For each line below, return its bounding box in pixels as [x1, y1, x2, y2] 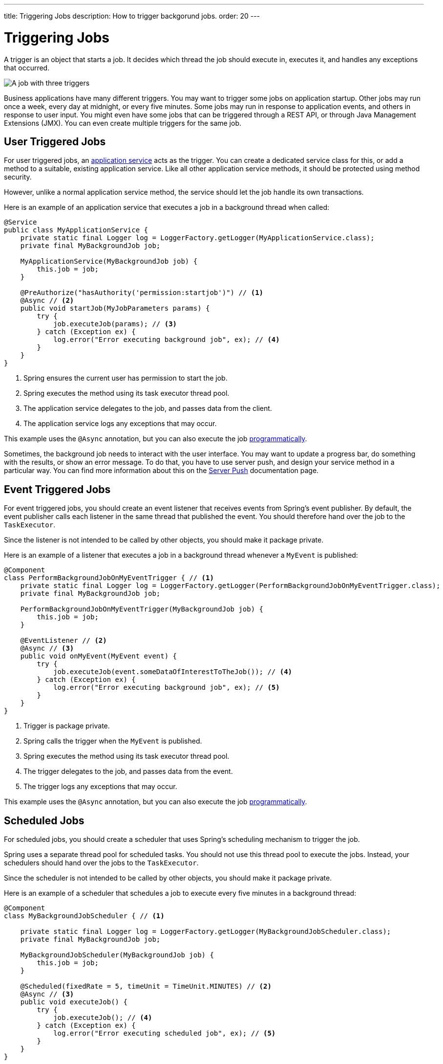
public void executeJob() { [20, 998, 127, 1006]
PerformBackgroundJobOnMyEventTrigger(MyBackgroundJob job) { [20, 605, 264, 613]
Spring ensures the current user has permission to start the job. [23, 374, 228, 383]
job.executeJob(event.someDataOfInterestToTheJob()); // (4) [53, 668, 293, 676]
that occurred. [4, 63, 50, 72]
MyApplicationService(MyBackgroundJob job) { [20, 257, 198, 266]
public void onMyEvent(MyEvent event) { [20, 652, 177, 660]
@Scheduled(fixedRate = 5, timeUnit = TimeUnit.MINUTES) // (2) [20, 982, 272, 991]
